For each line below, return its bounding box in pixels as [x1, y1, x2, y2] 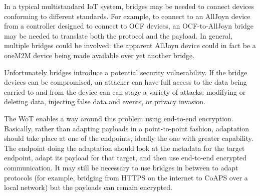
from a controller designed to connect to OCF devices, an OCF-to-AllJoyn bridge [4, 21, 253, 31]
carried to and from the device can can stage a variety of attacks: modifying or [4, 86, 246, 97]
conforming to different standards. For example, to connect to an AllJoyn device [4, 11, 250, 21]
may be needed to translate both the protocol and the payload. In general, [4, 30, 232, 41]
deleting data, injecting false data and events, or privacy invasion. [4, 96, 206, 107]
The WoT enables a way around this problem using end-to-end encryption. [4, 113, 233, 123]
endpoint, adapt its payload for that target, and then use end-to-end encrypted [4, 152, 247, 163]
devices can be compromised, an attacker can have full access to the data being [4, 77, 247, 87]
